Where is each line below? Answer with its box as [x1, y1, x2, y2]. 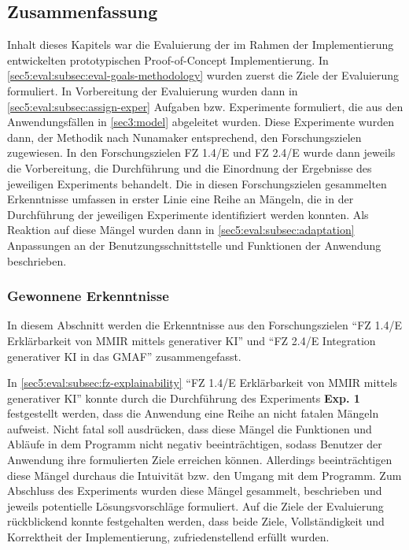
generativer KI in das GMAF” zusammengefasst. [7, 347, 241, 364]
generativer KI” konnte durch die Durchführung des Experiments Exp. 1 [7, 389, 360, 406]
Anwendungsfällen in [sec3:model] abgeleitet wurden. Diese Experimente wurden [7, 113, 394, 130]
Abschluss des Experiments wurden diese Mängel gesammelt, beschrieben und [7, 482, 382, 499]
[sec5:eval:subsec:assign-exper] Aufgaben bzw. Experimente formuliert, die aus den [7, 98, 403, 114]
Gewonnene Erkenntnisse [7, 286, 169, 306]
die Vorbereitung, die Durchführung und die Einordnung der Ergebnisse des [7, 159, 372, 176]
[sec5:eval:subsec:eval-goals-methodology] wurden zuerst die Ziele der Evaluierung [7, 67, 400, 84]
